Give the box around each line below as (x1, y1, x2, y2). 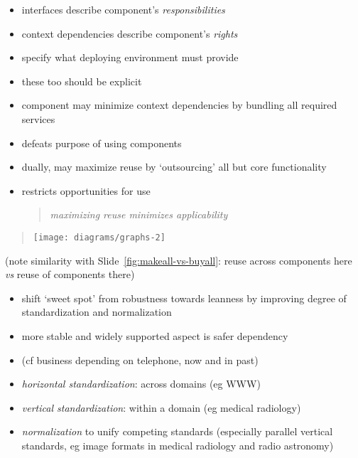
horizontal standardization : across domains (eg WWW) (21, 376, 261, 391)
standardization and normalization (21, 304, 172, 319)
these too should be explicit (21, 73, 142, 88)
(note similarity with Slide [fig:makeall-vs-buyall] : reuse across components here (5, 252, 352, 267)
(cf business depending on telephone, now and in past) (21, 352, 259, 367)
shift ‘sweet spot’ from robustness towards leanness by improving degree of (21, 290, 347, 305)
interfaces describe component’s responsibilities (21, 2, 225, 16)
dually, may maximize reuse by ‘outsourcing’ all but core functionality (21, 159, 327, 174)
